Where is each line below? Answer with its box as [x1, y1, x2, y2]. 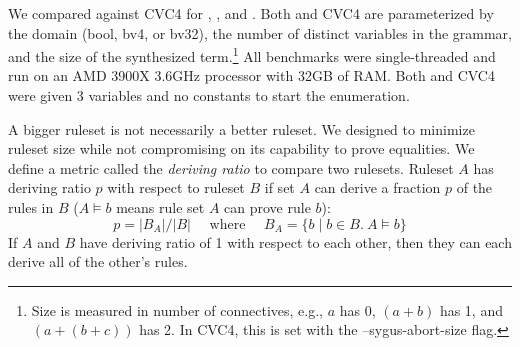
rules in [8, 197, 54, 217]
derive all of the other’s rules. [8, 251, 188, 272]
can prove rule [224, 197, 311, 217]
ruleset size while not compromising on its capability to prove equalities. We [8, 138, 475, 159]
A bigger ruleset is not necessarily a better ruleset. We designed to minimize [8, 118, 475, 139]
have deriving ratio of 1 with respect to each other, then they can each [79, 231, 512, 252]
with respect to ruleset [107, 177, 245, 198]
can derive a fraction [314, 177, 441, 198]
